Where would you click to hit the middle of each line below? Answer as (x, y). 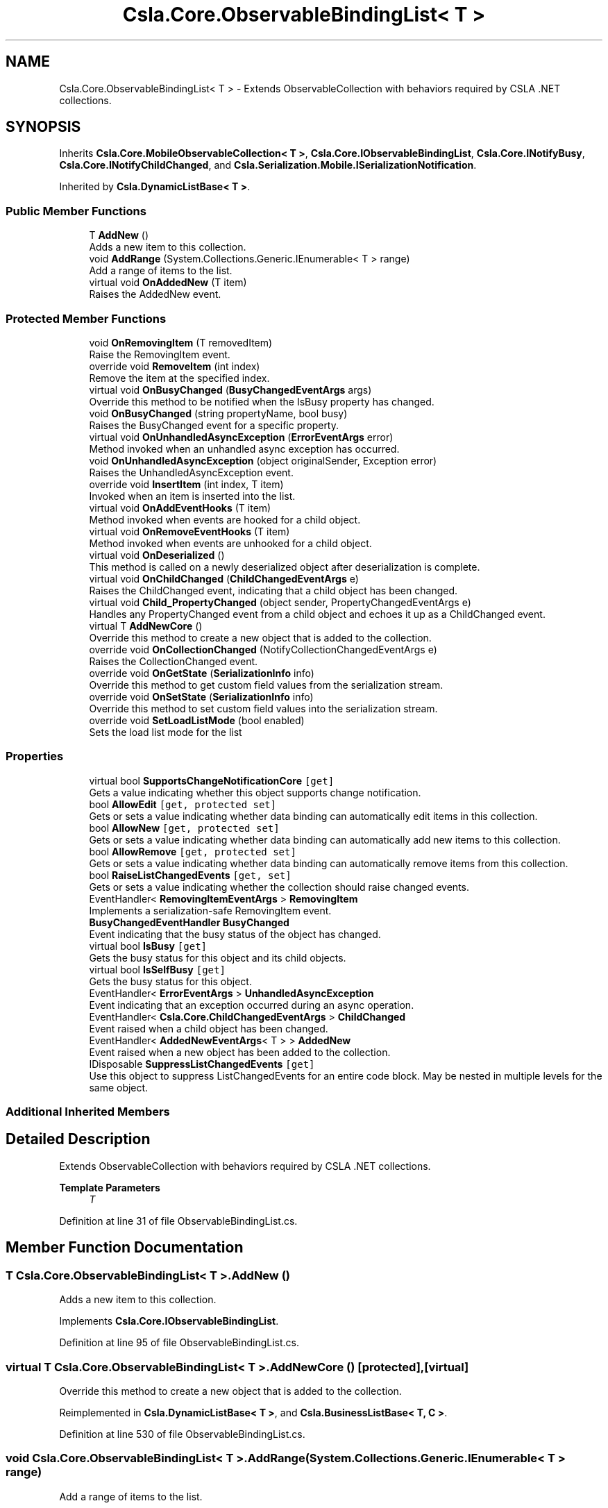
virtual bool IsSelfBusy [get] (157, 969)
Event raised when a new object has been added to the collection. (240, 1052)
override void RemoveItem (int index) (175, 366)
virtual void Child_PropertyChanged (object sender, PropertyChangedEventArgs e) (280, 602)
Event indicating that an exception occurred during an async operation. (252, 1005)
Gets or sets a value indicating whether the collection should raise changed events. (279, 887)
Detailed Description (78, 1139)
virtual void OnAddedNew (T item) (168, 283)
